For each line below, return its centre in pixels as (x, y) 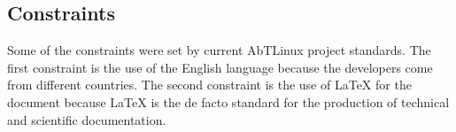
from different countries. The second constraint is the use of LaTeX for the (209, 85)
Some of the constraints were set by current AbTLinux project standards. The (219, 50)
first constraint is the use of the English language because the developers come (220, 67)
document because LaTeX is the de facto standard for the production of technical (228, 101)
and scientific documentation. (87, 119)
